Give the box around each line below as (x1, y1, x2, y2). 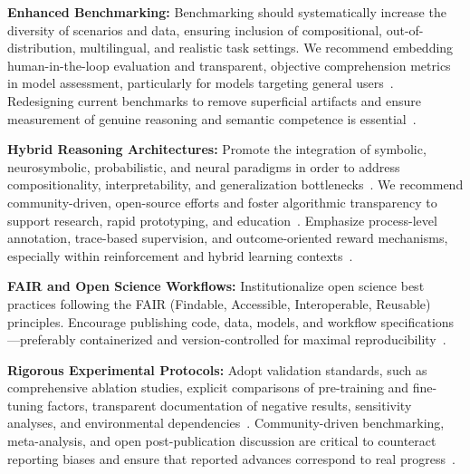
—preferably (7, 330, 76, 349)
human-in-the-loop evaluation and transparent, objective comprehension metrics (7, 55, 451, 74)
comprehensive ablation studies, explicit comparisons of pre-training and (7, 378, 409, 397)
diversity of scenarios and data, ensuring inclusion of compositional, (7, 20, 383, 39)
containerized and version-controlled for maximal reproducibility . (80, 330, 446, 349)
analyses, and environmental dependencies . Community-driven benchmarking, (7, 413, 445, 432)
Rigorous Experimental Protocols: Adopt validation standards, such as (7, 360, 427, 379)
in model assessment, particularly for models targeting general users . (7, 73, 394, 92)
